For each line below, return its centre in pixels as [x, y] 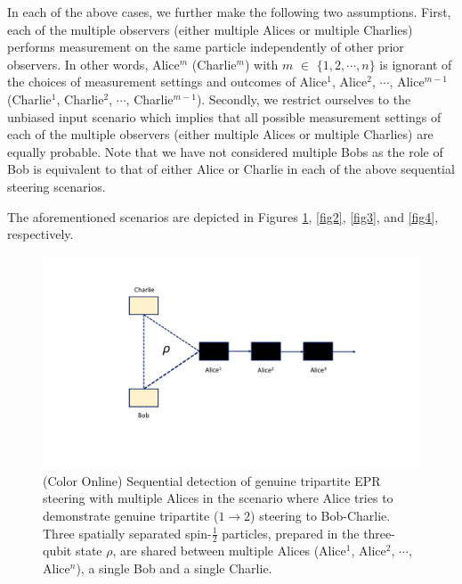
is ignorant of [416, 64]
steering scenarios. [57, 186]
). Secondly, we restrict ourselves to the [304, 99]
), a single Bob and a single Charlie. [174, 568]
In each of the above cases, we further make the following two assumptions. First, [229, 12]
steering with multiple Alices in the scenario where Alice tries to [218, 498]
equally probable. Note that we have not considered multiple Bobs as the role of [225, 151]
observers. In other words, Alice [93, 64]
